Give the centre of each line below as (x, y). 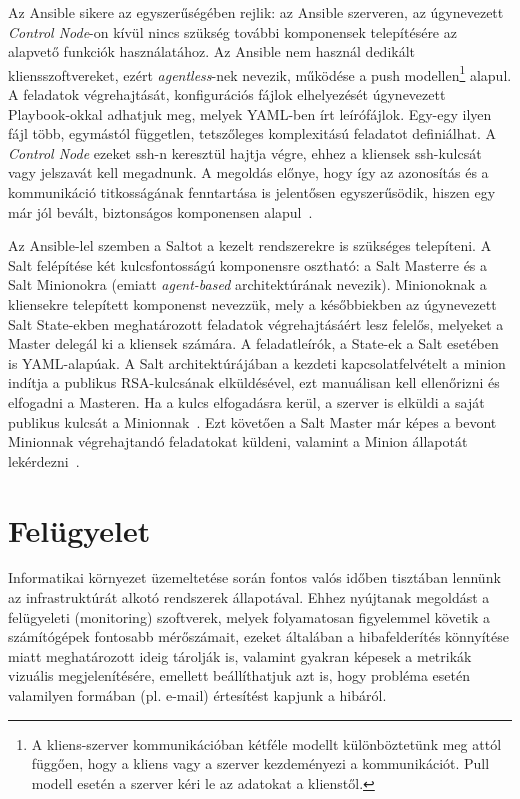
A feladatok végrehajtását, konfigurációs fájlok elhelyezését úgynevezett (227, 94)
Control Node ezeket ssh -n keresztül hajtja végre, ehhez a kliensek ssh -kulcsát (245, 152)
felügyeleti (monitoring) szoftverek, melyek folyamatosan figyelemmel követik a (249, 616)
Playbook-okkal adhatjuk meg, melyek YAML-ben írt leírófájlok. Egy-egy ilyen (250, 113)
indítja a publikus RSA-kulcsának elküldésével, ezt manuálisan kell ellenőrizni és (254, 382)
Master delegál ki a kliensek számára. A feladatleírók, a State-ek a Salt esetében (253, 343)
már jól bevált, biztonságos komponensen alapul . (160, 211)
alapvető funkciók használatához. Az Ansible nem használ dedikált (212, 51)
